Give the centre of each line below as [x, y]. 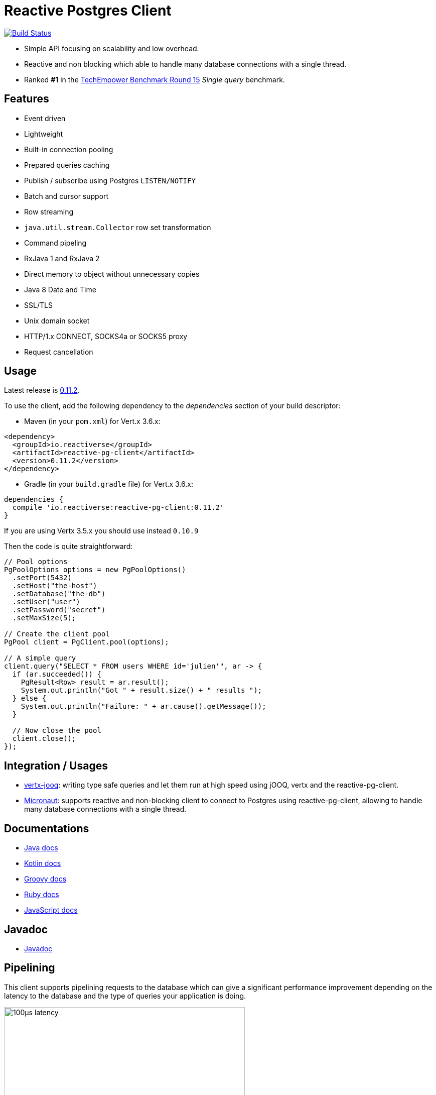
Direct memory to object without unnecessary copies [112, 274]
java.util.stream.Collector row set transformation [118, 227]
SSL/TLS [38, 305]
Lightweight [44, 134]
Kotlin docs [43, 863]
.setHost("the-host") [55, 586]
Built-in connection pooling [69, 149]
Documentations [47, 828]
